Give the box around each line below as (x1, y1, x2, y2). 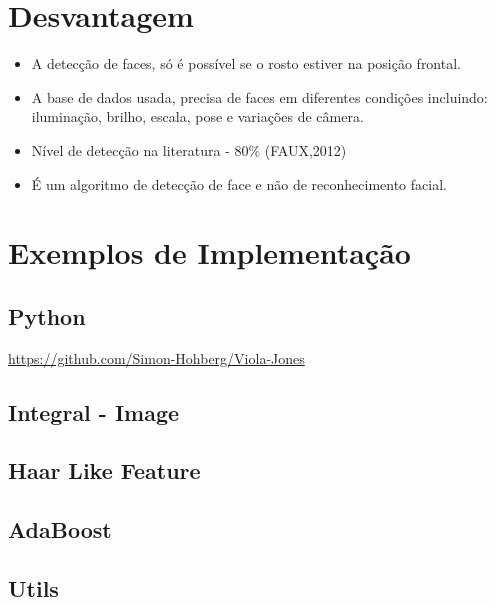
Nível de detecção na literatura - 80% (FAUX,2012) (31, 139, 347, 160)
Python (8, 300, 86, 331)
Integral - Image (8, 396, 180, 427)
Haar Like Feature (8, 455, 201, 486)
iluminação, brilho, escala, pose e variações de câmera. (31, 106, 364, 127)
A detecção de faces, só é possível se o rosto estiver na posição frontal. (31, 53, 461, 74)
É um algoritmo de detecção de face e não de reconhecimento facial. (31, 173, 447, 194)
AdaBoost (8, 514, 112, 545)
